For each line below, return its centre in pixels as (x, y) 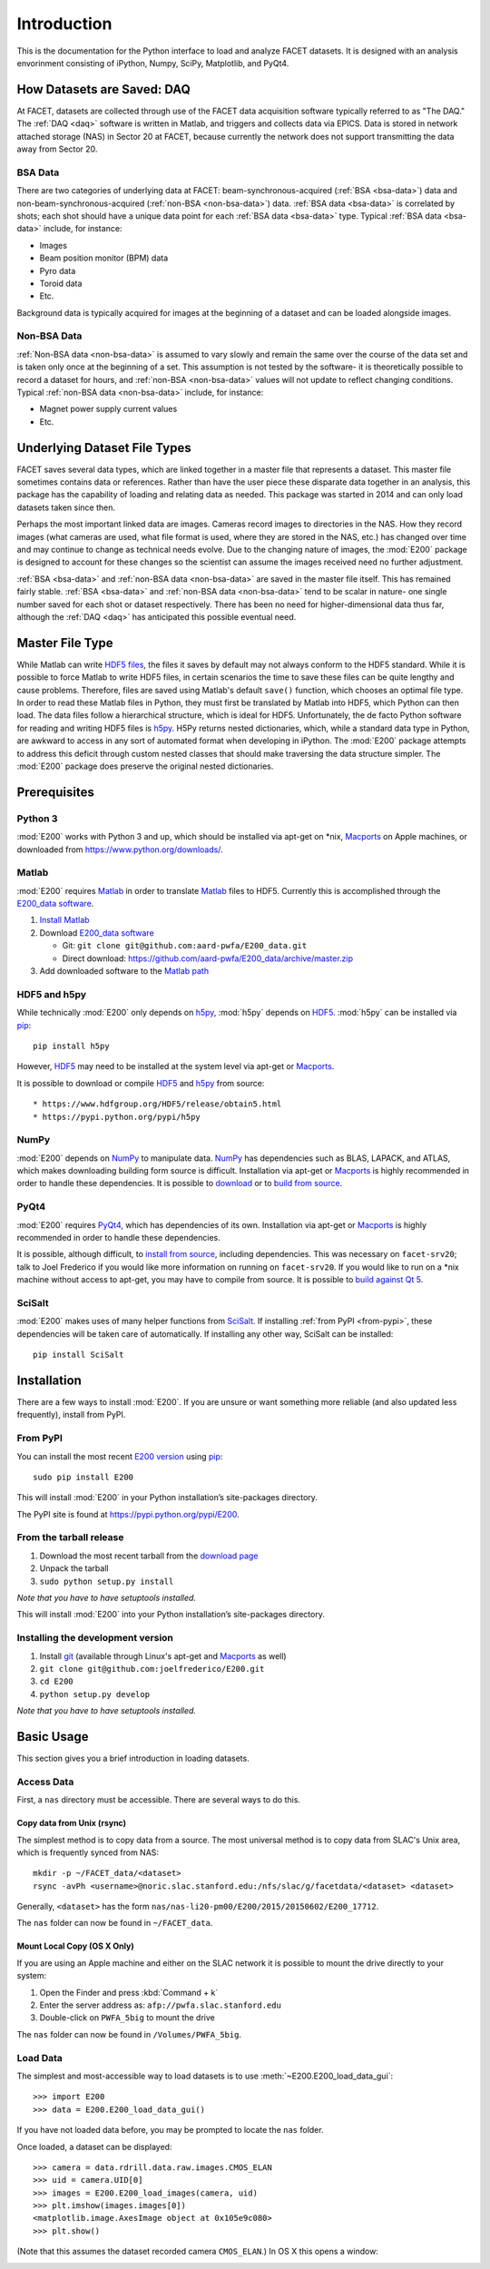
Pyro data (58, 270)
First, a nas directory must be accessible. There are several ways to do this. (159, 1800)
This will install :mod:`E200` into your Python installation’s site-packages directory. (171, 1615)
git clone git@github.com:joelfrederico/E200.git (152, 1669)
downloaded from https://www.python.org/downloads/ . (120, 850)
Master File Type (65, 643)
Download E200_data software (97, 933)
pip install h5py (71, 1046)
